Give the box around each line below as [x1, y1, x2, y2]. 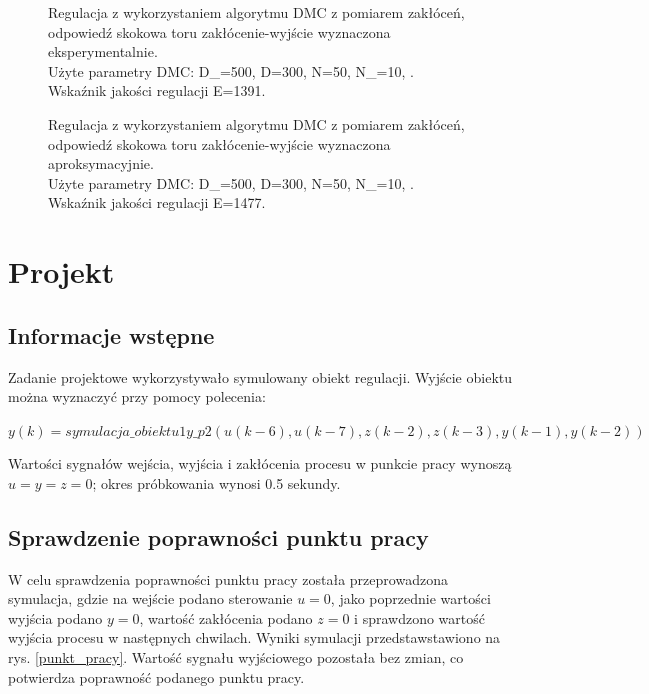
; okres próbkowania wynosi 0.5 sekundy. [92, 472, 341, 493]
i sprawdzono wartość [354, 607, 486, 628]
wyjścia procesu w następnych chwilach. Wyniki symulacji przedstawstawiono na [8, 627, 501, 648]
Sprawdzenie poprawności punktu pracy [8, 521, 429, 552]
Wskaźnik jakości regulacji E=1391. [48, 80, 266, 101]
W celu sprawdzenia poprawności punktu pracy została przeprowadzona [8, 568, 448, 589]
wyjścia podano [8, 607, 103, 628]
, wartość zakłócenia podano [139, 607, 313, 628]
